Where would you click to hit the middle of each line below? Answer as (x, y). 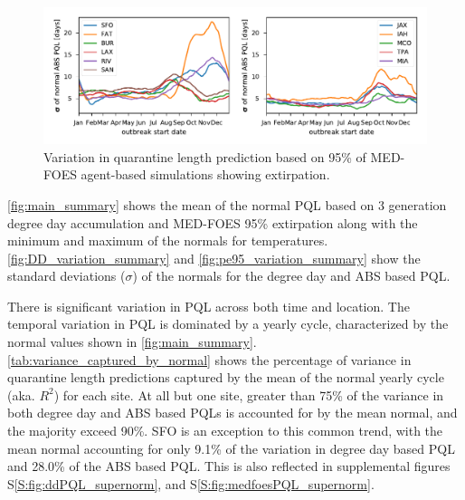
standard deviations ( (66, 276)
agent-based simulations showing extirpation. (205, 174)
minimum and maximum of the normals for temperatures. (168, 240)
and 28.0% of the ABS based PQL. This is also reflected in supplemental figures (229, 466)
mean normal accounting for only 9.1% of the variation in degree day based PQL (231, 448)
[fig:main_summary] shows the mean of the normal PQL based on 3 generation (227, 204)
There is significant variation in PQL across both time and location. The (209, 306)
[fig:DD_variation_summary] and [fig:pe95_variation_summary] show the (214, 258)
